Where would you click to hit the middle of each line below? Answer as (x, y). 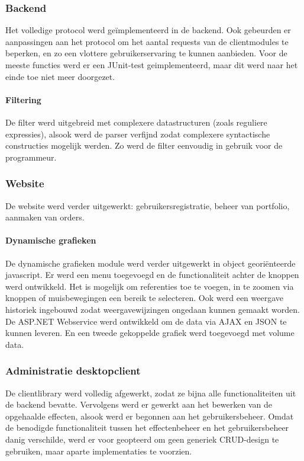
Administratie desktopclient (73, 371)
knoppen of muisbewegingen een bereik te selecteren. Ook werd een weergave (145, 298)
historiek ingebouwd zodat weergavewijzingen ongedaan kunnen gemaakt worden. (153, 309)
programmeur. (31, 157)
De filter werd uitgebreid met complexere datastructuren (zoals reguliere (136, 122)
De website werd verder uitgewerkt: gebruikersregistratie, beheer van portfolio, (148, 205)
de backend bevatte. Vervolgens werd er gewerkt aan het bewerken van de (139, 404)
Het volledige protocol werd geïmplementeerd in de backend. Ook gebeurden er (148, 30)
